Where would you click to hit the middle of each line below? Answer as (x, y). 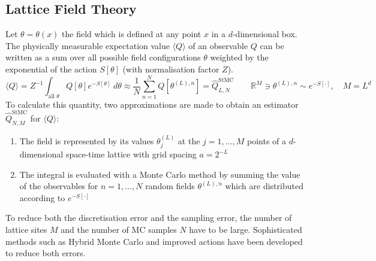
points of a (267, 140)
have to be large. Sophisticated (246, 230)
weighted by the (239, 57)
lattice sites (26, 230)
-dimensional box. (265, 34)
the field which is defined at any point (132, 34)
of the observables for (59, 186)
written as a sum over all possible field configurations (103, 57)
